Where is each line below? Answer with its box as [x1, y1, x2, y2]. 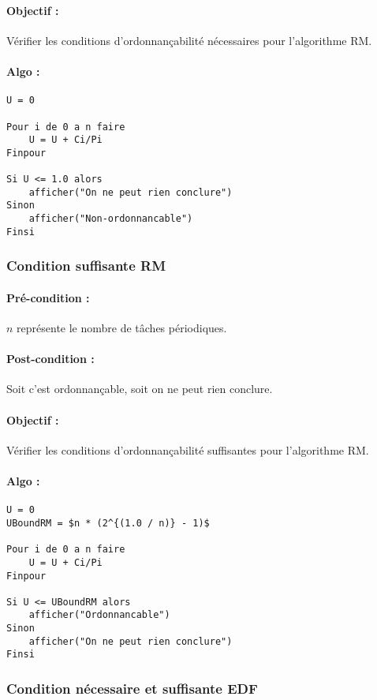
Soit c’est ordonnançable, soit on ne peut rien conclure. [6, 380, 273, 397]
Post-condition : [6, 350, 95, 367]
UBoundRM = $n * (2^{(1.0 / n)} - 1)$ [6, 517, 210, 529]
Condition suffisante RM [6, 256, 166, 275]
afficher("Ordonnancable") [28, 609, 170, 621]
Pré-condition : [6, 289, 90, 305]
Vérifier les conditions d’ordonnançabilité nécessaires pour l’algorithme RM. [6, 32, 372, 48]
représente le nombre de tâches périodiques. [17, 320, 227, 336]
